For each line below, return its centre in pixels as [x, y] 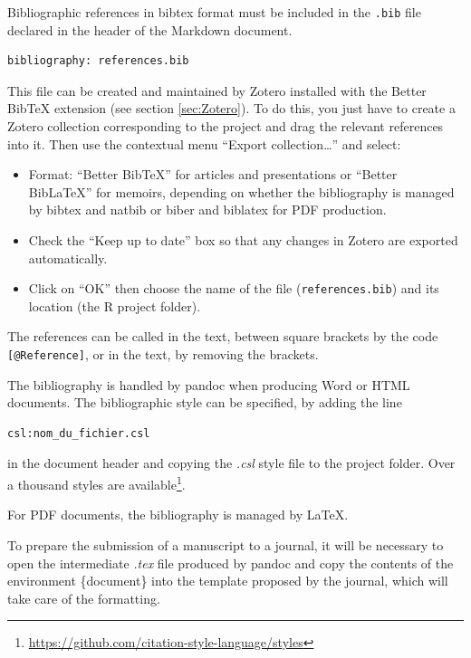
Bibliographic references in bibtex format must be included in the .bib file [214, 12]
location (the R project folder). [115, 305]
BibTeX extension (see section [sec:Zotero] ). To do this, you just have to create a [231, 108]
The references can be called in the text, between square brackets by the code [223, 336]
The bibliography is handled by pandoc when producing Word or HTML [209, 384]
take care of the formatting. [84, 598]
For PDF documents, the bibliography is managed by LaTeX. [178, 515]
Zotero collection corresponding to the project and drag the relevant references [226, 126]
